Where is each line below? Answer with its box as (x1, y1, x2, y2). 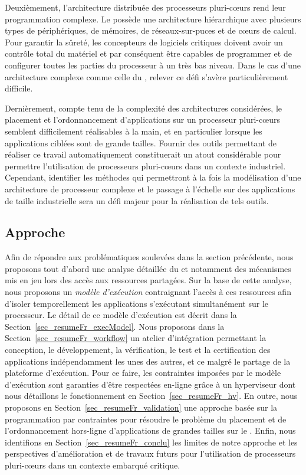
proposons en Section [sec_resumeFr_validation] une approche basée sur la (5, 401, 278, 414)
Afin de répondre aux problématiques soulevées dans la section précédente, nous (5, 251, 294, 263)
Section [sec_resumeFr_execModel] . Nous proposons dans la (5, 320, 225, 332)
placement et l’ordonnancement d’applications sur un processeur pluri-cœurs (5, 113, 280, 126)
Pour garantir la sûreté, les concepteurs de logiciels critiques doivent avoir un (5, 35, 283, 48)
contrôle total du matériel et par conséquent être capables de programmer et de (5, 47, 292, 60)
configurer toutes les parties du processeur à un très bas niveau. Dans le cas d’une (5, 58, 301, 71)
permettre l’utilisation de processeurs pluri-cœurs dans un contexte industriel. (5, 159, 286, 172)
